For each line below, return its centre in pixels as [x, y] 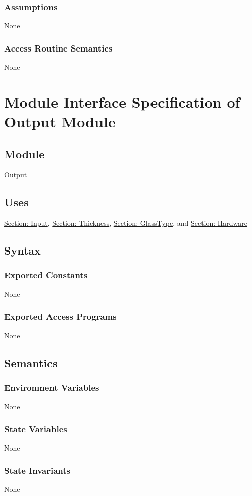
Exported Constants [46, 275]
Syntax [22, 250]
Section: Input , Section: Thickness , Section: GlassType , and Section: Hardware [126, 223]
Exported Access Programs [60, 316]
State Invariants [37, 470]
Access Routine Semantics [58, 48]
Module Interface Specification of [122, 101]
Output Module [60, 121]
